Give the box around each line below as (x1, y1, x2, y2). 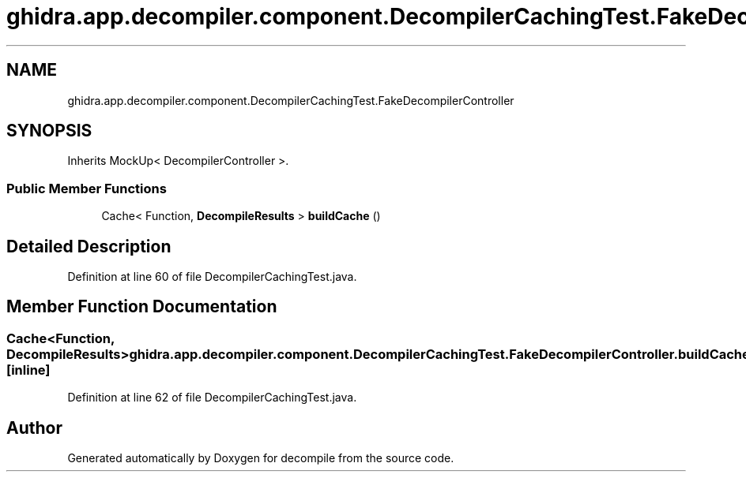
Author (6, 417, 62, 438)
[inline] (6, 361, 51, 378)
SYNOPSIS (6, 121, 92, 141)
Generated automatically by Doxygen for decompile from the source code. (67, 451, 454, 465)
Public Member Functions (6, 180, 167, 196)
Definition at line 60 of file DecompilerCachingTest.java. (67, 270, 357, 284)
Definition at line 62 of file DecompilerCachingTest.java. (67, 390, 357, 405)
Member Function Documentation (6, 297, 277, 317)
